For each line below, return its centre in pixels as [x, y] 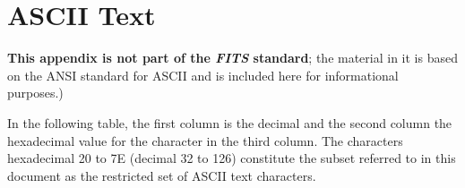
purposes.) [35, 93]
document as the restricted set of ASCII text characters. [162, 175]
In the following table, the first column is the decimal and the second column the [230, 122]
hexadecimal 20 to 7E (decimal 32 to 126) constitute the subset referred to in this [232, 158]
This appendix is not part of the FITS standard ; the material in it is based [232, 58]
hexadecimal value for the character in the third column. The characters [205, 140]
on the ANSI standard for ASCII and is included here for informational [203, 75]
